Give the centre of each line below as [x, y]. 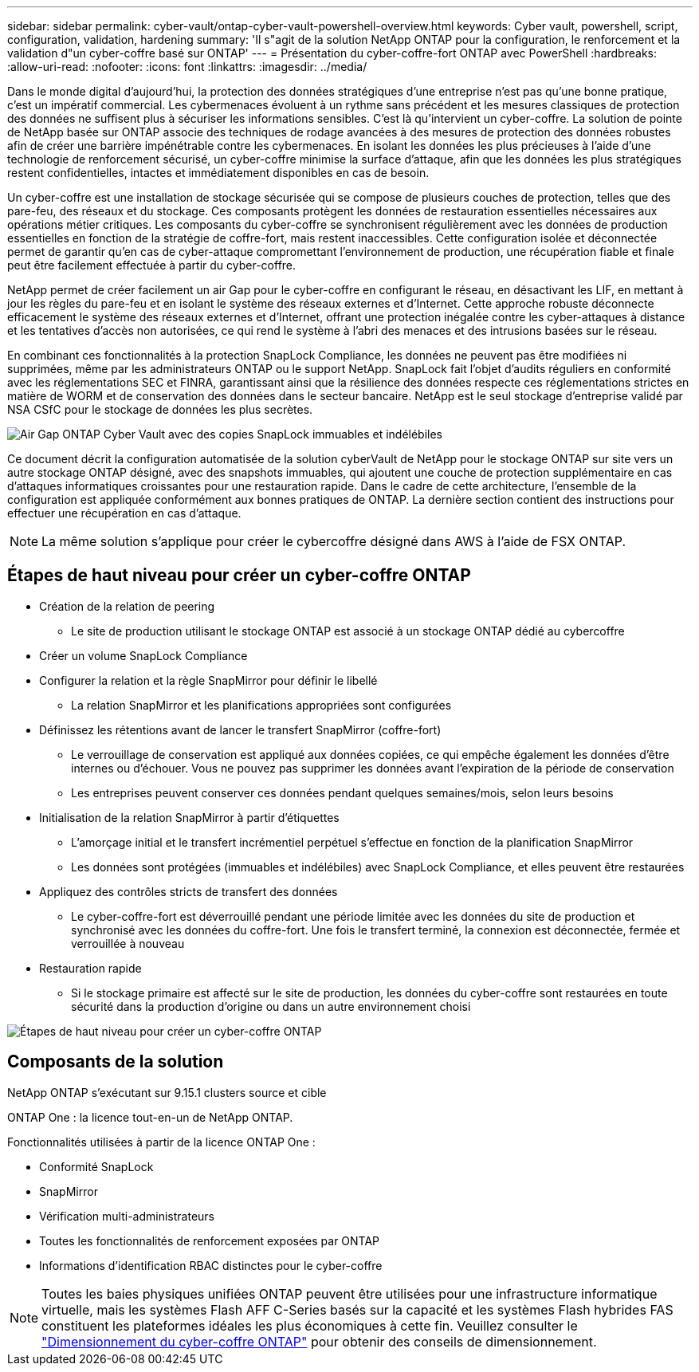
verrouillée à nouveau [128, 943]
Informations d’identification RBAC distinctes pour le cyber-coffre [211, 1265]
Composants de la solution [116, 1062]
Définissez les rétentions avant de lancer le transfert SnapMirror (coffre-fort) [240, 729]
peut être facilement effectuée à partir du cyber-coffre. [152, 265]
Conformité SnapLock [96, 1166]
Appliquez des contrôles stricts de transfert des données [188, 891]
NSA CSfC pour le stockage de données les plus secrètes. [160, 409]
